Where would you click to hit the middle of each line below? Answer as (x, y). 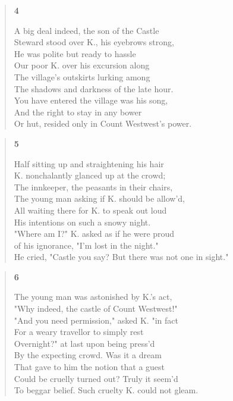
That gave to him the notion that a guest (89, 367)
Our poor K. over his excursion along (82, 65)
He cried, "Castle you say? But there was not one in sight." (121, 257)
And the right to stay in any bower (78, 112)
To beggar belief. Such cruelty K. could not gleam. (106, 390)
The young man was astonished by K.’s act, (93, 297)
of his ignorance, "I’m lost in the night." (86, 245)
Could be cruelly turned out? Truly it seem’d (96, 378)
